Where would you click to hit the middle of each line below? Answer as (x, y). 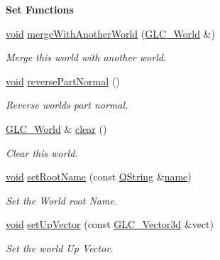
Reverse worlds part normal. (67, 105)
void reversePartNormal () (63, 81)
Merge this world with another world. (86, 57)
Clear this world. (42, 152)
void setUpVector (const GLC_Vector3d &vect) (110, 224)
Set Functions (40, 9)
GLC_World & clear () (56, 128)
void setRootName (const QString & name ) (99, 177)
